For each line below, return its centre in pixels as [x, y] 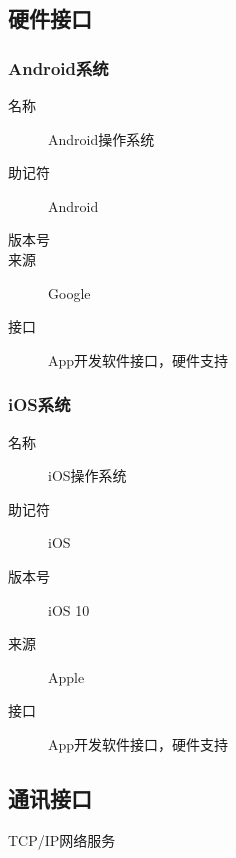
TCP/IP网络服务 [62, 839]
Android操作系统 [101, 138]
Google [69, 292]
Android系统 [58, 67]
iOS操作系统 [87, 475]
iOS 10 [69, 609]
